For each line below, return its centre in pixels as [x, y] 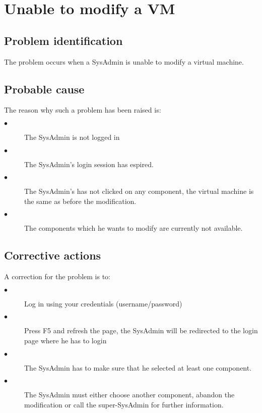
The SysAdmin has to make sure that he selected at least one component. [138, 367]
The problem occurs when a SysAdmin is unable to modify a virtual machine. [124, 61]
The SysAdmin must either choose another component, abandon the [129, 395]
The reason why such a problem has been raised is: [83, 110]
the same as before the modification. [80, 201]
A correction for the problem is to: [57, 276]
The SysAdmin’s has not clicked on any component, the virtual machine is [139, 191]
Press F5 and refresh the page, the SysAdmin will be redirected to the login [141, 330]
